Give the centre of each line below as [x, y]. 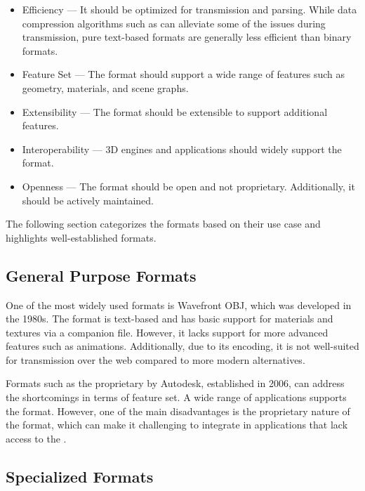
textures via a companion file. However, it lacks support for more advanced [167, 332]
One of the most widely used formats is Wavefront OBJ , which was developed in [179, 305]
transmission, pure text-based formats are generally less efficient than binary [187, 37]
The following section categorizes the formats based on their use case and [163, 224]
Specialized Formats [80, 476]
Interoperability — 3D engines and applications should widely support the [182, 149]
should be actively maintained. [88, 200]
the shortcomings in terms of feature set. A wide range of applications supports [176, 397]
